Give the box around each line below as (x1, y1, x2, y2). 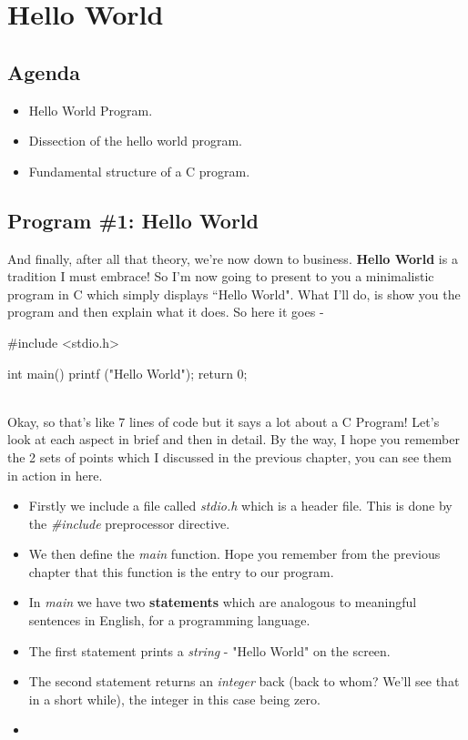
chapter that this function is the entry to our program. (28, 562, 334, 581)
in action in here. (7, 465, 103, 484)
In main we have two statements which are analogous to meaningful (28, 593, 417, 612)
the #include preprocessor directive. (28, 513, 230, 532)
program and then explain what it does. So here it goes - (7, 302, 324, 321)
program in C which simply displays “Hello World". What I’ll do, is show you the (7, 284, 461, 303)
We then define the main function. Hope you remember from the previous (28, 544, 441, 563)
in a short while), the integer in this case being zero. (28, 689, 320, 708)
